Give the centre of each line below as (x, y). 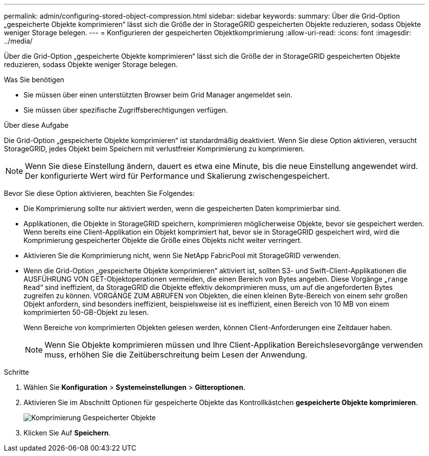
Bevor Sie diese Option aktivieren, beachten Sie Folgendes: (99, 193)
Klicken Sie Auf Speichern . (67, 433)
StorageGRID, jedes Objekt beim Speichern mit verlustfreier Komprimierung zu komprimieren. (155, 149)
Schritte (17, 372)
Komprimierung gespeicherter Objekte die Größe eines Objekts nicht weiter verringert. (163, 240)
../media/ (18, 41)
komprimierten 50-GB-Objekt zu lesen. (86, 312)
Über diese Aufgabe (36, 125)
